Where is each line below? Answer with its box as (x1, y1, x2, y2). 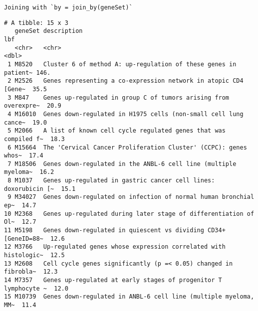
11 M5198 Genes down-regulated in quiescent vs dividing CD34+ (4, 227, 226, 234)
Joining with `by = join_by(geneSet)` (4, 4, 133, 11)
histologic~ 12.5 (4, 252, 65, 259)
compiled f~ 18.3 (4, 135, 65, 143)
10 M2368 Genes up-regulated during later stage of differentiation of (4, 210, 255, 217)
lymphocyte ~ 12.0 (4, 285, 68, 292)
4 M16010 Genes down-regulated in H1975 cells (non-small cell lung (7, 110, 244, 118)
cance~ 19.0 (4, 119, 47, 126)
